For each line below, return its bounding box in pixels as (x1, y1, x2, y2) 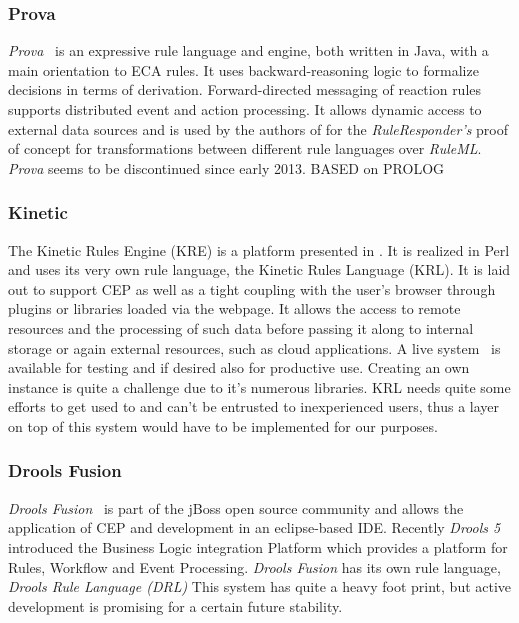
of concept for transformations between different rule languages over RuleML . (8, 138, 482, 159)
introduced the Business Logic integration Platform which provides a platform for (8, 536, 508, 557)
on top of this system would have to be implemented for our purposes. (8, 415, 438, 436)
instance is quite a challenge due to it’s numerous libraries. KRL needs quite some (8, 376, 511, 397)
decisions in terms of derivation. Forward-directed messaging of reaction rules (8, 79, 482, 100)
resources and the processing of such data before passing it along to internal (8, 317, 474, 338)
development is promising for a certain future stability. (8, 595, 343, 616)
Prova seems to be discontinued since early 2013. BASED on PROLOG (8, 157, 445, 178)
